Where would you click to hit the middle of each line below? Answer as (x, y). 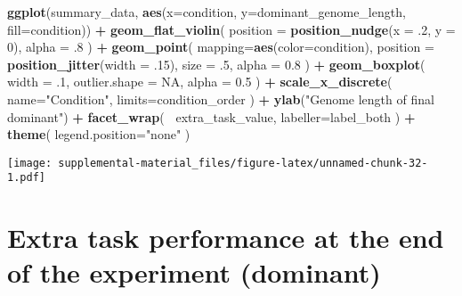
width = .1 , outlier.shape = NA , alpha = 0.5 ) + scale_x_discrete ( (200, 82)
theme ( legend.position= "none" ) (99, 134)
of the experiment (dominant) (194, 272)
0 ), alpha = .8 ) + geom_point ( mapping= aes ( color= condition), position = (221, 47)
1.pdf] (26, 178)
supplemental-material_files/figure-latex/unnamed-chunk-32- (243, 163)
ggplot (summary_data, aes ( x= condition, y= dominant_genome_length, (207, 12)
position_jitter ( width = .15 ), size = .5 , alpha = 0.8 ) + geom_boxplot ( (216, 64)
